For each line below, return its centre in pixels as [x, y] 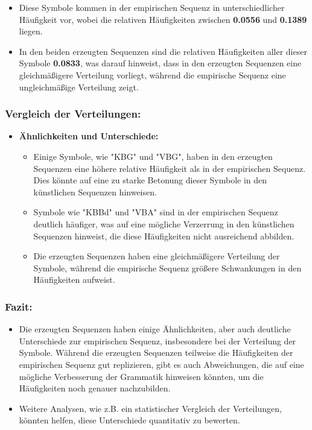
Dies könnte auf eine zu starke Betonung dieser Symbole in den [150, 180]
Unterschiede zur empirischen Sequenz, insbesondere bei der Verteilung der [158, 340]
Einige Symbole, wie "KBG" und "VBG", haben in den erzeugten [153, 156]
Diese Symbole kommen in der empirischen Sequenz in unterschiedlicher [152, 7]
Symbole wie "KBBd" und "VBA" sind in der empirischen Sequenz [156, 212]
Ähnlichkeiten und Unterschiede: [89, 136]
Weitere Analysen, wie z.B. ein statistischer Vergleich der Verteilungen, [150, 408]
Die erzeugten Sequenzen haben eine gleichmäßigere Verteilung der [157, 256]
